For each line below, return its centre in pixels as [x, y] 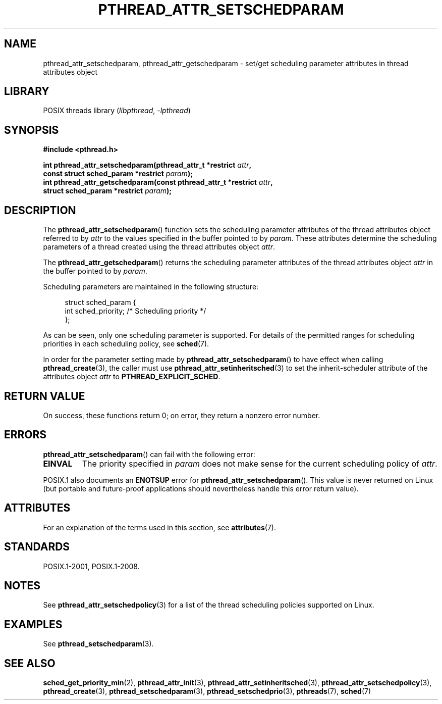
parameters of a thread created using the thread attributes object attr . [159, 247]
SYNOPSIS [32, 130]
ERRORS [25, 435]
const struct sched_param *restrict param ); [118, 174]
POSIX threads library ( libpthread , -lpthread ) [117, 111]
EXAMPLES [33, 624]
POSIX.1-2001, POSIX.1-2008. [91, 566]
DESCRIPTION [40, 210]
